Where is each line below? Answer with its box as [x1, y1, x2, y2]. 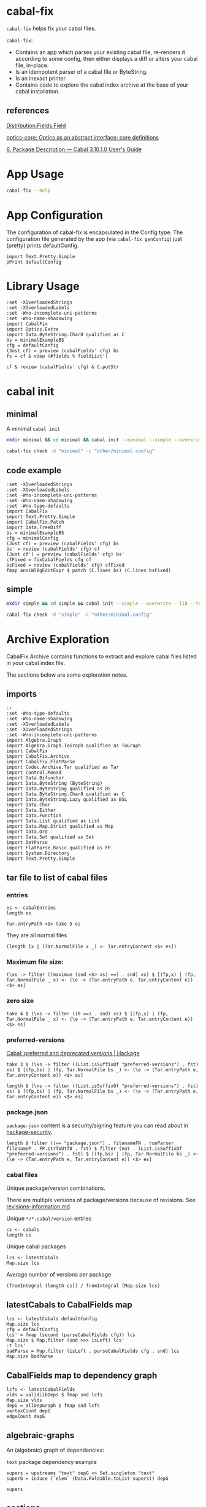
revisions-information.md [6, 1203, 71, 1210]
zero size [6, 997, 34, 1005]
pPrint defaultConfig [6, 259, 62, 265]
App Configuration [6, 208, 103, 222]
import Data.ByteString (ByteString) [6, 781, 103, 787]
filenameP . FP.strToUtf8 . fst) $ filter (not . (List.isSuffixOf [6, 1146, 183, 1152]
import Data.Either [6, 807, 56, 814]
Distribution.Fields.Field [6, 122, 66, 129]
